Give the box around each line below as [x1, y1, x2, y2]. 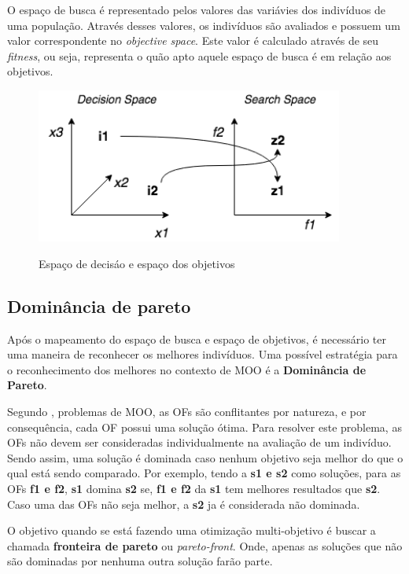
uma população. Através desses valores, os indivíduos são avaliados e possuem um [7, 17, 400, 33]
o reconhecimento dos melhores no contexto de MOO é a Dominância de [7, 361, 367, 377]
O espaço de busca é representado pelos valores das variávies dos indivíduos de [7, 2, 386, 17]
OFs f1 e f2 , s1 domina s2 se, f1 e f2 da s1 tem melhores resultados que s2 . [7, 480, 381, 497]
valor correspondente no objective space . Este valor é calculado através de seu [7, 32, 379, 49]
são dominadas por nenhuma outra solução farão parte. [7, 553, 273, 569]
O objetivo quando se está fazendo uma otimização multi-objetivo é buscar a [7, 522, 376, 539]
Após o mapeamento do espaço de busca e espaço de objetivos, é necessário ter [7, 330, 386, 347]
